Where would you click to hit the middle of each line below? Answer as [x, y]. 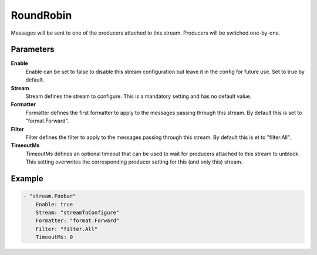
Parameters [33, 50]
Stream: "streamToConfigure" [77, 212]
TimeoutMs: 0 [54, 237]
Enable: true [54, 204]
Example [27, 178]
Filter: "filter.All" [67, 229]
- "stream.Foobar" [50, 196]
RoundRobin [41, 15]
